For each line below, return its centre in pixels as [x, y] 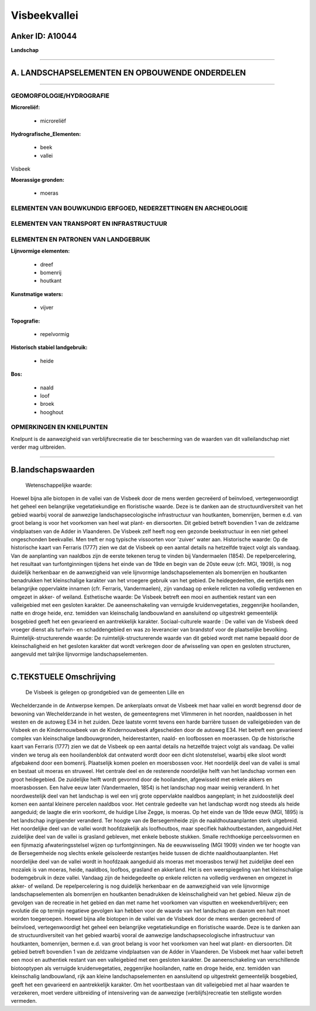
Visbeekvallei [44, 15]
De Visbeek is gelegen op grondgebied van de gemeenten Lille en [105, 692]
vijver [47, 307]
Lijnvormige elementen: [40, 251]
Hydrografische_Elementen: [46, 134]
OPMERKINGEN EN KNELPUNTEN [59, 427]
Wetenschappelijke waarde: [59, 485]
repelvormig [55, 334]
